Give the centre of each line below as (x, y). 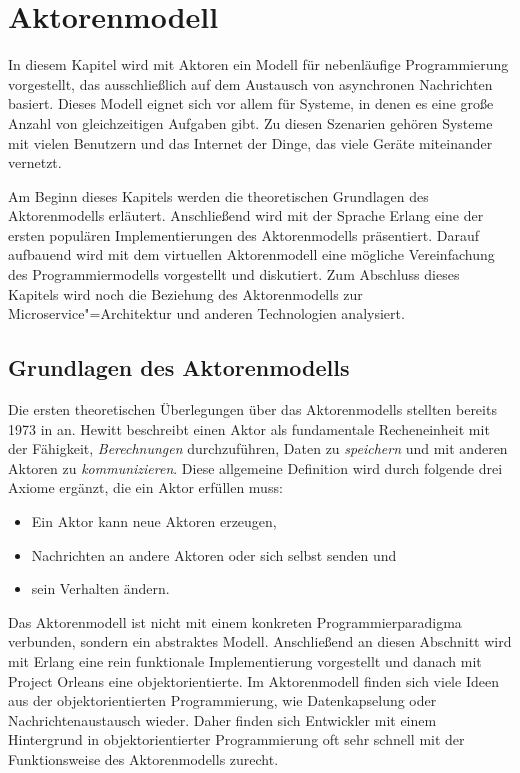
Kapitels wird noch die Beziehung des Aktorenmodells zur (185, 293)
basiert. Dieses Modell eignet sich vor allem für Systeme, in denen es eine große (251, 103)
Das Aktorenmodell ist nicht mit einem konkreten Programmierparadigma (235, 621)
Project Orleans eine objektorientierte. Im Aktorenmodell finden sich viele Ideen (253, 680)
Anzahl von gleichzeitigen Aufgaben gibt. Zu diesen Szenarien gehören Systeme (250, 122)
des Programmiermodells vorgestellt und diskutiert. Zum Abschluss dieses (234, 274)
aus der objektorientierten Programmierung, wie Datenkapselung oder (222, 700)
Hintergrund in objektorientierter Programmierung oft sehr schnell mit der (236, 739)
